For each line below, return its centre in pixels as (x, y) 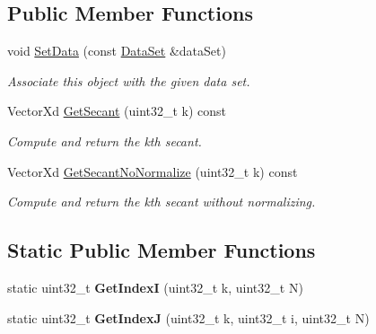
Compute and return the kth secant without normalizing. (162, 202)
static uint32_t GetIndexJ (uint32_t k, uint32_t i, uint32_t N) (188, 317)
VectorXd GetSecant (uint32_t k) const (117, 111)
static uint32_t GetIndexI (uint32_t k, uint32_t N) (155, 287)
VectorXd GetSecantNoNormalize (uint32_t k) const (153, 171)
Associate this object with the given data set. (129, 80)
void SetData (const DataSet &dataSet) (117, 51)
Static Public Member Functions (162, 250)
